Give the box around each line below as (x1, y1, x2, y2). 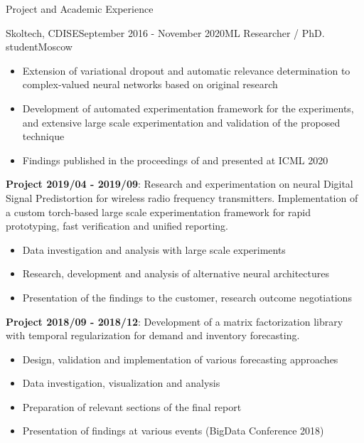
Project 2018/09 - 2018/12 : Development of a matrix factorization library (6, 314, 343, 329)
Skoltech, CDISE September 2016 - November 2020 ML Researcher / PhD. (6, 25, 325, 40)
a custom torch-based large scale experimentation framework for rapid (6, 204, 311, 219)
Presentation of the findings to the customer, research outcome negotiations (22, 289, 352, 304)
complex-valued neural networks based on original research (22, 77, 278, 92)
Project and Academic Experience (6, 1, 154, 16)
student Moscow (6, 39, 73, 54)
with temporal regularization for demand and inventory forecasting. (6, 328, 300, 343)
